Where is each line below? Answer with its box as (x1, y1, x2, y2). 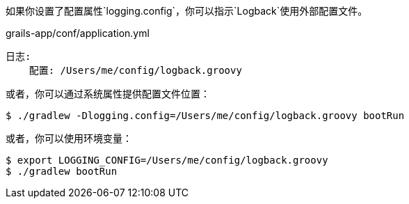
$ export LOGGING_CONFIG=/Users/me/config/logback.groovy (6, 155, 328, 166)
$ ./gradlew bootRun (6, 166, 118, 177)
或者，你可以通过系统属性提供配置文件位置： (6, 88, 210, 100)
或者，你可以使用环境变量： (6, 132, 132, 144)
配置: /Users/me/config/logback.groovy (29, 65, 242, 76)
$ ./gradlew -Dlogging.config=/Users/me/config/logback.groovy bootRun (6, 110, 405, 121)
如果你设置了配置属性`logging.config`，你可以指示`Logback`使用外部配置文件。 (6, 5, 368, 17)
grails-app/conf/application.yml (6, 27, 150, 39)
